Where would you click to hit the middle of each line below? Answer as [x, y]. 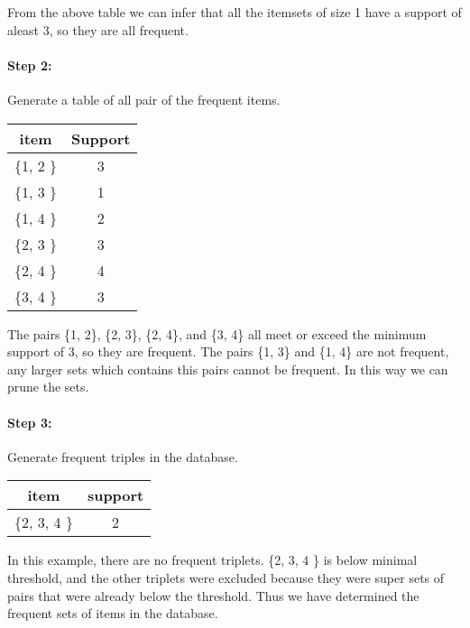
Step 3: [30, 422]
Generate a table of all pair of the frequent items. [144, 99]
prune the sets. [48, 387]
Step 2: [30, 65]
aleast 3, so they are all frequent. [98, 29]
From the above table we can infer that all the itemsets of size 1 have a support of [235, 12]
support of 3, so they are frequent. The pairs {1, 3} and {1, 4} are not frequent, [228, 351]
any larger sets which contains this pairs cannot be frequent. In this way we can [228, 369]
